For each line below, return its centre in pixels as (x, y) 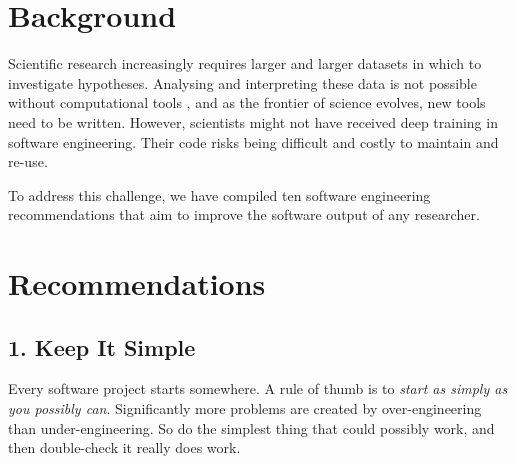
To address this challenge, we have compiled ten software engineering (219, 194)
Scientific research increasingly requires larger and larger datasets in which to (245, 63)
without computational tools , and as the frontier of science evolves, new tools (247, 102)
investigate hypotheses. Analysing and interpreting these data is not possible (242, 82)
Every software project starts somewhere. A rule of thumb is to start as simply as (258, 388)
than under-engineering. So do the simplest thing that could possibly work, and (251, 427)
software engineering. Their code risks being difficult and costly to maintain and (253, 141)
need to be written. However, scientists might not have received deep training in (253, 121)
